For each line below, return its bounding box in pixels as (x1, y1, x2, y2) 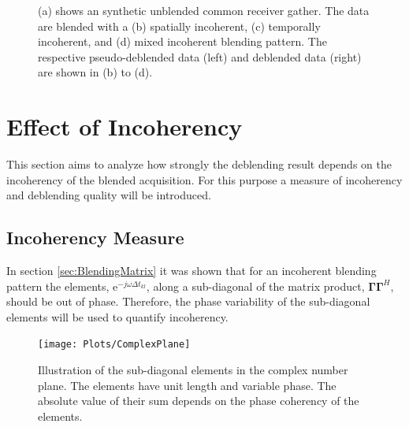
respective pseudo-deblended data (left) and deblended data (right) (38, 48, 362, 65)
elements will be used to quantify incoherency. (6, 308, 229, 325)
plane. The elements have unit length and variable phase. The (38, 377, 336, 393)
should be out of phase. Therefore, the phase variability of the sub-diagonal (6, 293, 370, 310)
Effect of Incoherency (6, 110, 243, 143)
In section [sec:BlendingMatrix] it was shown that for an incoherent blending (6, 262, 377, 279)
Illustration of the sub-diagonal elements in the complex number (38, 362, 348, 378)
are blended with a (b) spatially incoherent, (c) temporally (38, 17, 321, 34)
